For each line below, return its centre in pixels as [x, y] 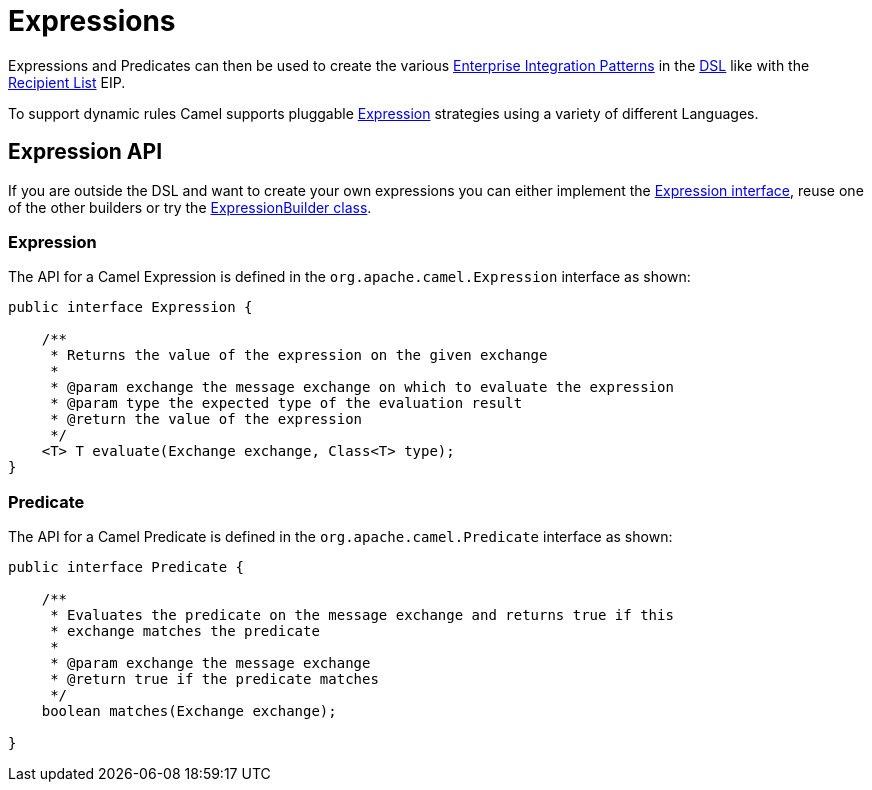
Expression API [85, 152]
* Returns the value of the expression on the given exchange [299, 355]
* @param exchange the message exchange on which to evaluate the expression [362, 387]
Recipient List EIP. [67, 82]
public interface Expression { [130, 307]
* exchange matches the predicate [185, 631]
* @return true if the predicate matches [214, 679]
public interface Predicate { [126, 567]
